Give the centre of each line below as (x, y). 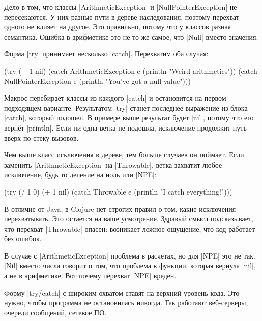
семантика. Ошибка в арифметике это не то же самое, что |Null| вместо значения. (131, 36)
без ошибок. (23, 238)
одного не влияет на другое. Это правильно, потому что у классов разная (118, 27)
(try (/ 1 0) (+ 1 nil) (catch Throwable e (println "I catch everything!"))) (118, 191)
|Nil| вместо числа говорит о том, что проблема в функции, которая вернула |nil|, (130, 265)
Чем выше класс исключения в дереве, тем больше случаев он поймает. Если (124, 155)
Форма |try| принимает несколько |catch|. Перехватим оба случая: (106, 54)
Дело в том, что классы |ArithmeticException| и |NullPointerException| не (121, 7)
